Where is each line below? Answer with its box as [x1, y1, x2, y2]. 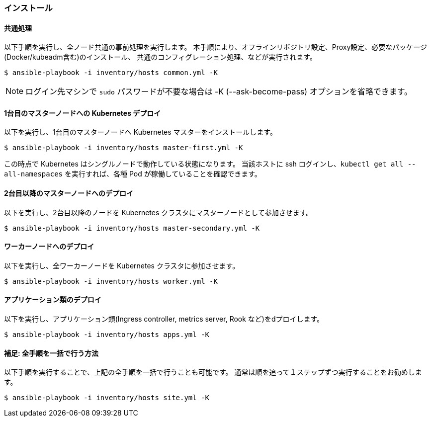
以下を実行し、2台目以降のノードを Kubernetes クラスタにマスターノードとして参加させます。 [4, 208, 313, 217]
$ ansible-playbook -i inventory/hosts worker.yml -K [4, 277, 218, 285]
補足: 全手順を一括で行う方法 [4, 348, 98, 357]
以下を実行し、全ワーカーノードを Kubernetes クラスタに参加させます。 [4, 261, 240, 270]
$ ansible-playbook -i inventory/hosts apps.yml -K [4, 331, 210, 339]
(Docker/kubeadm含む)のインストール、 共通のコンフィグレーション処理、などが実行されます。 [4, 53, 317, 62]
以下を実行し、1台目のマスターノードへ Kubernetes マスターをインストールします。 [4, 128, 277, 137]
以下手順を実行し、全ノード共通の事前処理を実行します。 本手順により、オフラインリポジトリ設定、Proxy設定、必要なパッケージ [4, 43, 427, 52]
